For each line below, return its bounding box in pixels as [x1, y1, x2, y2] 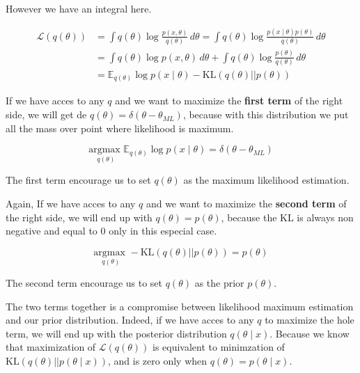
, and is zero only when [107, 354, 208, 368]
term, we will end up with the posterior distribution [6, 326, 227, 340]
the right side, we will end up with [6, 209, 152, 224]
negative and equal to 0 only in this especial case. [6, 223, 217, 238]
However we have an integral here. [6, 1, 152, 15]
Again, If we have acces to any [6, 196, 136, 211]
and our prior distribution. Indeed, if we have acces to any [6, 312, 254, 327]
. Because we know [269, 326, 350, 340]
